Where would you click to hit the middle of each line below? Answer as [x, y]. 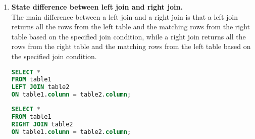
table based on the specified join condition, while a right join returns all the [129, 36]
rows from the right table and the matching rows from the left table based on [131, 46]
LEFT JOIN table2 [40, 87]
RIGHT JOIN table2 [42, 124]
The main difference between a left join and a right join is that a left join [124, 16]
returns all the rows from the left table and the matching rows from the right [131, 27]
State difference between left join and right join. [97, 7]
